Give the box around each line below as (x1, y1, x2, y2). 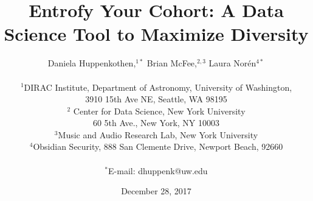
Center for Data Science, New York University (73, 104, 246, 117)
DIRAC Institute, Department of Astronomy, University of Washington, (24, 80, 292, 93)
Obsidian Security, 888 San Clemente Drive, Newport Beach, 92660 (33, 140, 283, 153)
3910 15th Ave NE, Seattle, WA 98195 (85, 93, 227, 105)
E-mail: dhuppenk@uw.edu (108, 164, 208, 177)
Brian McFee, (146, 57, 197, 69)
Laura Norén (208, 57, 256, 69)
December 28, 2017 (121, 185, 191, 197)
